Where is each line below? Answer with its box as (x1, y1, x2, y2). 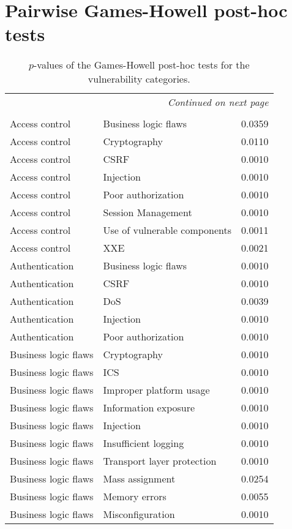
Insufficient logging (103, 436, 184, 451)
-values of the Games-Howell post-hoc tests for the (34, 58, 250, 72)
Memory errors (103, 489, 167, 504)
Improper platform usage (103, 383, 210, 397)
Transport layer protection (103, 454, 217, 468)
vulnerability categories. (88, 72, 190, 86)
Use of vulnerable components (103, 223, 232, 238)
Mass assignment (103, 471, 176, 486)
